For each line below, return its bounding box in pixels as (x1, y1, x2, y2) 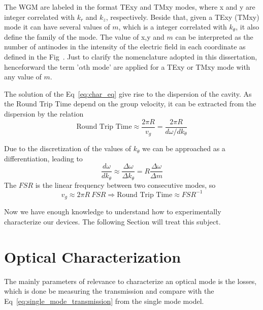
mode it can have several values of (4, 21, 110, 32)
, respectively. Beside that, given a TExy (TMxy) (106, 11, 259, 22)
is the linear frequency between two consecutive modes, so (35, 179, 216, 190)
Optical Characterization (4, 246, 181, 267)
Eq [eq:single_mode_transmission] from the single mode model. (4, 295, 204, 306)
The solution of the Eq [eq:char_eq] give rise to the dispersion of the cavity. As (4, 88, 252, 99)
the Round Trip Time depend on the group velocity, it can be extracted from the (4, 98, 256, 109)
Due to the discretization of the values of (4, 143, 131, 154)
